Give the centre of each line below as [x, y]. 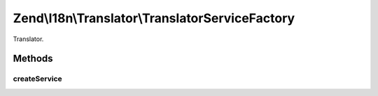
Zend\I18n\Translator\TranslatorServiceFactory [154, 18]
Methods [33, 59]
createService [37, 79]
